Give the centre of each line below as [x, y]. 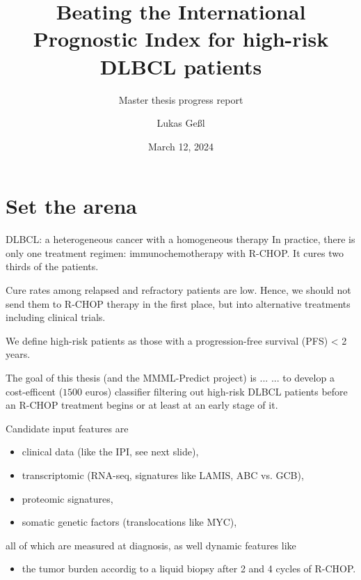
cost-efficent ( [34, 391]
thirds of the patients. [52, 266]
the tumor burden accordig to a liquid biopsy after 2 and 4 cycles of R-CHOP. [189, 569]
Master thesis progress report [181, 99]
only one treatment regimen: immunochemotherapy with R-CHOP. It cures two [175, 252]
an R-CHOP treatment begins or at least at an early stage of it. [142, 405]
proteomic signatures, [67, 498]
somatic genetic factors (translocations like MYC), [129, 522]
